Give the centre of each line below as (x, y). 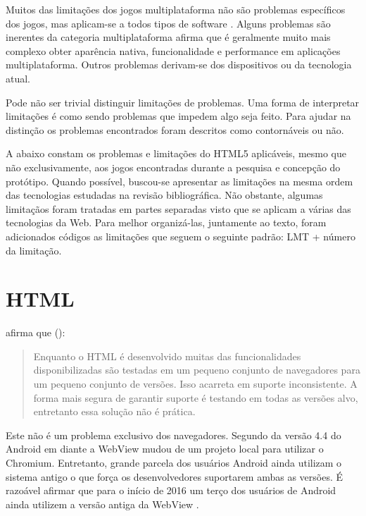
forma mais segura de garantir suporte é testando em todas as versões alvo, (196, 397)
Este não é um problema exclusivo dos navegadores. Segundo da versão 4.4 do (173, 435)
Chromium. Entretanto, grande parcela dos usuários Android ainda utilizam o (174, 462)
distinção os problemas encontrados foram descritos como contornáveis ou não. (175, 129)
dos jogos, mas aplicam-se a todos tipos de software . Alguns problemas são (168, 23)
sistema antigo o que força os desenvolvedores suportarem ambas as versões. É (175, 476)
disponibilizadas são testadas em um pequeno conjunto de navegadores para (197, 370)
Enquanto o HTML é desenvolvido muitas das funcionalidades (167, 356)
